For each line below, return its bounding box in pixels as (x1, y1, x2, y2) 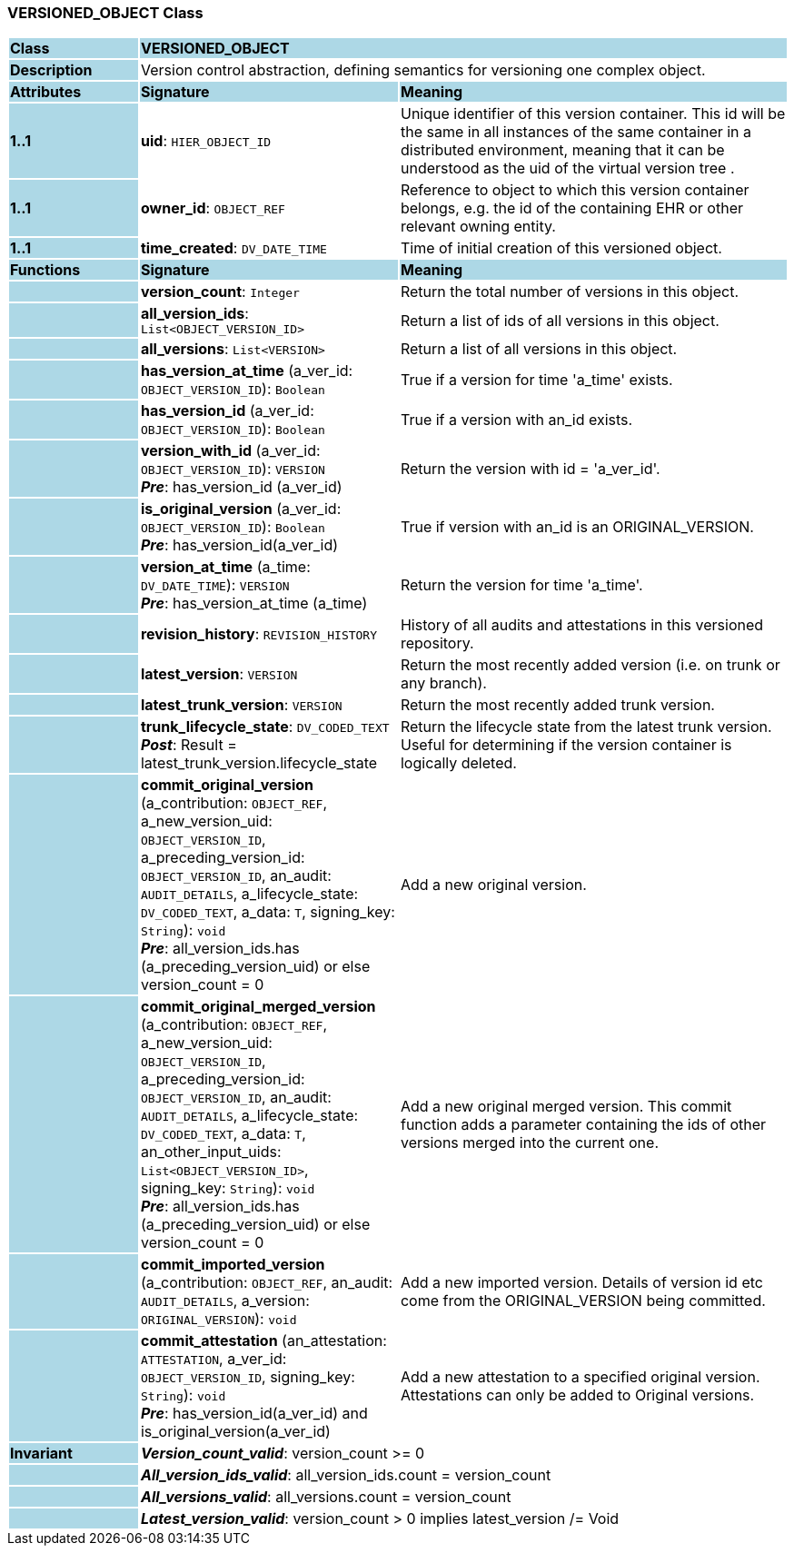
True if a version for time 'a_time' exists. (400, 371, 673, 390)
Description (10, 61, 93, 80)
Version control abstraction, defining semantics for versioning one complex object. (140, 61, 706, 80)
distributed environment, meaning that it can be (400, 141, 725, 160)
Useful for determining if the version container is (400, 736, 732, 755)
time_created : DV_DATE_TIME (140, 239, 327, 258)
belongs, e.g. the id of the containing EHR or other (400, 199, 743, 218)
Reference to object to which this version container (400, 181, 749, 200)
